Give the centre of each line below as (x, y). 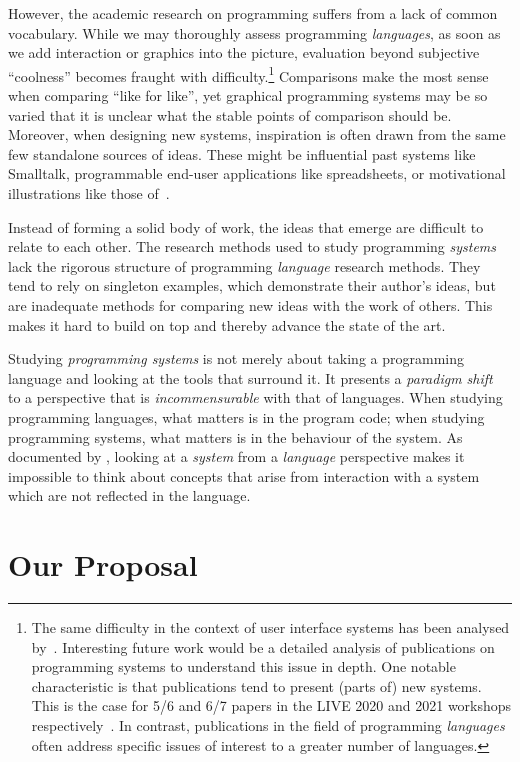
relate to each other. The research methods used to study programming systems (252, 246)
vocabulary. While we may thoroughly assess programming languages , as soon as (254, 32)
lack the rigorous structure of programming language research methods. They (244, 265)
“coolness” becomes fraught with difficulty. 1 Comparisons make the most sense (248, 74)
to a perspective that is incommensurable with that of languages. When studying (255, 397)
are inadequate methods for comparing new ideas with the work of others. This (250, 304)
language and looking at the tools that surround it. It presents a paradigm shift (250, 377)
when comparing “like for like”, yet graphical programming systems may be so (248, 95)
